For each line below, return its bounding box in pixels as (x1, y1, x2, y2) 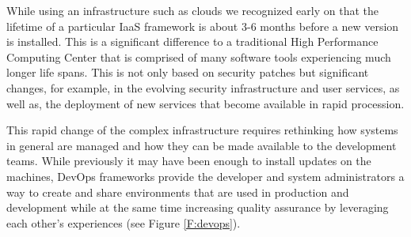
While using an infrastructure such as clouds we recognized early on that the (6, 2, 379, 18)
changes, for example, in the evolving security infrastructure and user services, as (6, 79, 400, 96)
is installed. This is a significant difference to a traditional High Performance (6, 33, 379, 50)
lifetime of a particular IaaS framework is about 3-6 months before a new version (6, 17, 399, 34)
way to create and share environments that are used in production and (6, 183, 349, 200)
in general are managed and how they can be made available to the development (6, 137, 397, 153)
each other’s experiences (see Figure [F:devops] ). (6, 214, 241, 231)
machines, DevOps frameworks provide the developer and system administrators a (6, 167, 405, 184)
